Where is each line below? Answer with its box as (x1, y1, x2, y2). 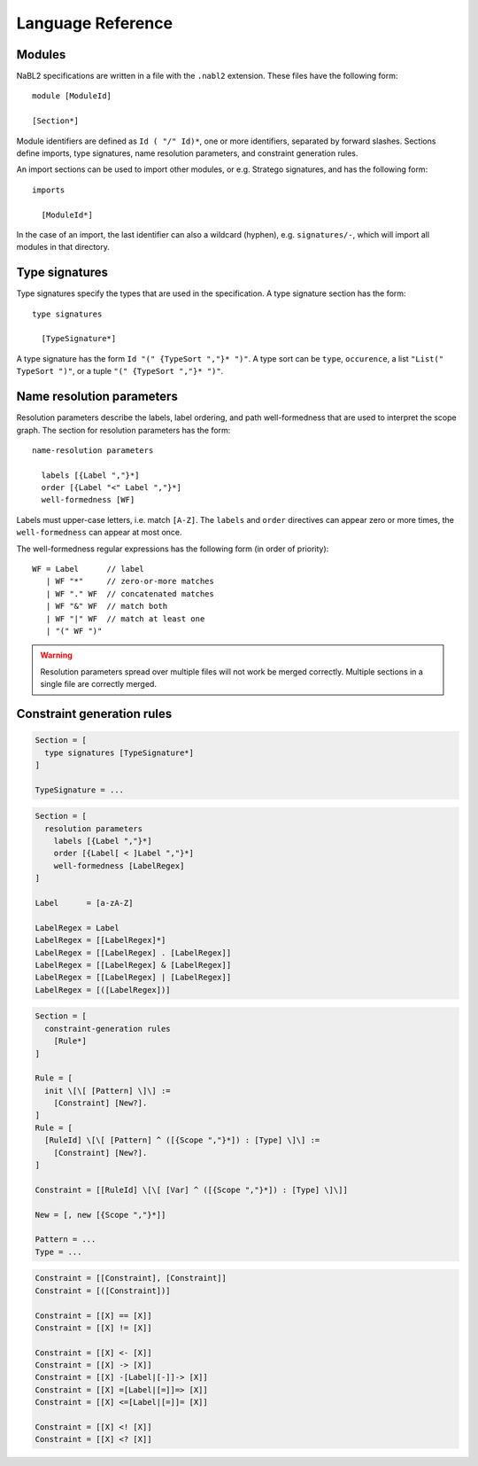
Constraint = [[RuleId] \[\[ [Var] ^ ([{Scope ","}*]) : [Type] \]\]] (35, 1184, 349, 1195)
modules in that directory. (16, 242, 110, 253)
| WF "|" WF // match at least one (45, 613, 205, 624)
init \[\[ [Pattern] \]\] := (44, 1086, 172, 1096)
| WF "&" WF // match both (45, 601, 168, 612)
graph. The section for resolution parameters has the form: (16, 425, 231, 435)
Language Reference (16, 13, 173, 33)
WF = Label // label (32, 564, 145, 574)
